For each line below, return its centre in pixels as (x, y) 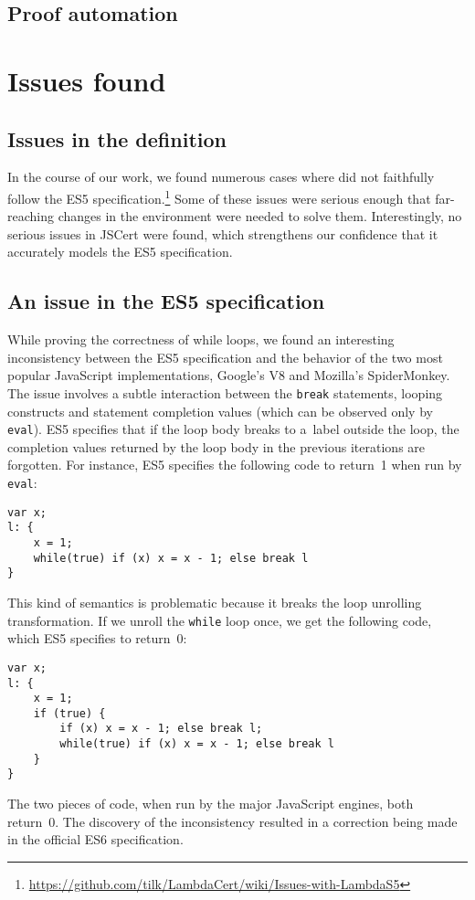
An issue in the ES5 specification (166, 301)
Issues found (87, 80)
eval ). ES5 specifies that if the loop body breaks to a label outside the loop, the (233, 429)
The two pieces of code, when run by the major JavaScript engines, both (211, 804)
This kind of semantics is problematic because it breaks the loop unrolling (215, 602)
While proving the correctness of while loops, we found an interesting (201, 339)
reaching (31, 216)
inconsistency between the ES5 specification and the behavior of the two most (225, 357)
